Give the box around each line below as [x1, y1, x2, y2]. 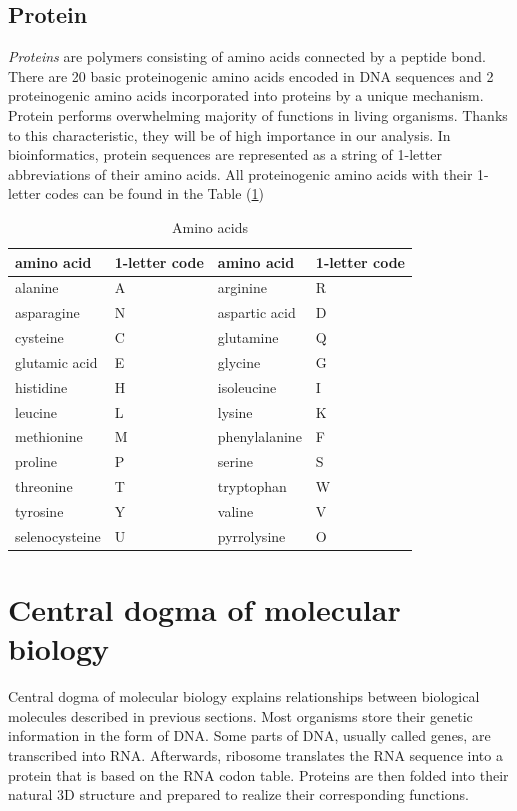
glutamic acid [15, 351, 98, 372]
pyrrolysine [217, 525, 286, 546]
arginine [217, 277, 267, 298]
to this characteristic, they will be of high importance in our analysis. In [8, 124, 451, 145]
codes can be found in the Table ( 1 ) [45, 183, 265, 204]
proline [15, 451, 58, 472]
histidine [15, 376, 68, 397]
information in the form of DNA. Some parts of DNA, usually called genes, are [8, 725, 491, 746]
